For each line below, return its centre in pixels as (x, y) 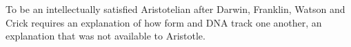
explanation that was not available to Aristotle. (106, 36)
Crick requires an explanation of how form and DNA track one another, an (164, 22)
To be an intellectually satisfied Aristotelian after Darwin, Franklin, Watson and (175, 9)
